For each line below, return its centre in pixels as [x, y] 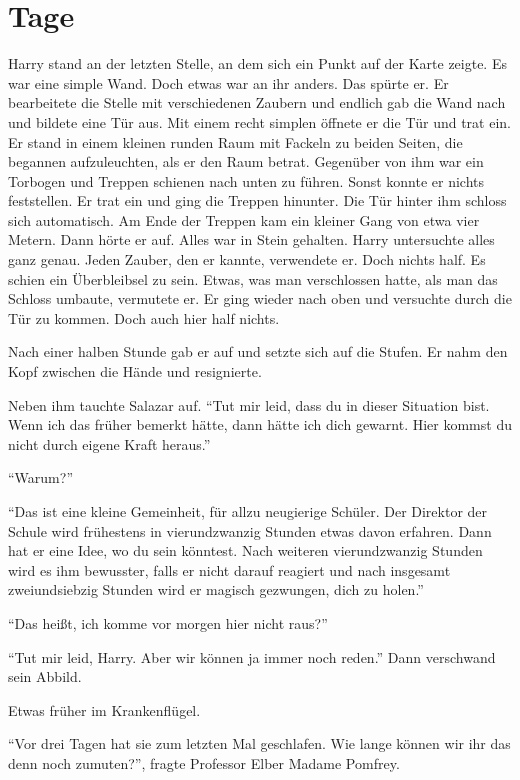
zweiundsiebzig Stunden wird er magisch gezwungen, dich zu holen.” [216, 589]
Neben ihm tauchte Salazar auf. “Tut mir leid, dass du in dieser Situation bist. [249, 404]
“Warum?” [40, 477]
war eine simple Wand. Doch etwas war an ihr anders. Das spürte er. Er [228, 82]
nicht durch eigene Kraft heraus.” [109, 443]
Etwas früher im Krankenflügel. [104, 709]
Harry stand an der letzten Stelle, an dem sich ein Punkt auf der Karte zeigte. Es [257, 63]
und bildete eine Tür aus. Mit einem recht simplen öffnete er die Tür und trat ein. [259, 121]
